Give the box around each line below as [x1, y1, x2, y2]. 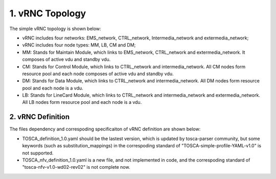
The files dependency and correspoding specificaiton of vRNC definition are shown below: [9, 126, 201, 132]
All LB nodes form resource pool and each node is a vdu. [22, 99, 142, 105]
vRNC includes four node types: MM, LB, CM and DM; [22, 42, 136, 48]
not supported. [22, 150, 54, 156]
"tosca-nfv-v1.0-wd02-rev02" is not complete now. [22, 164, 130, 170]
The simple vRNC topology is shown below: [9, 26, 102, 32]
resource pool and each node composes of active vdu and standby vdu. [22, 71, 174, 77]
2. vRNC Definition [9, 113, 70, 121]
